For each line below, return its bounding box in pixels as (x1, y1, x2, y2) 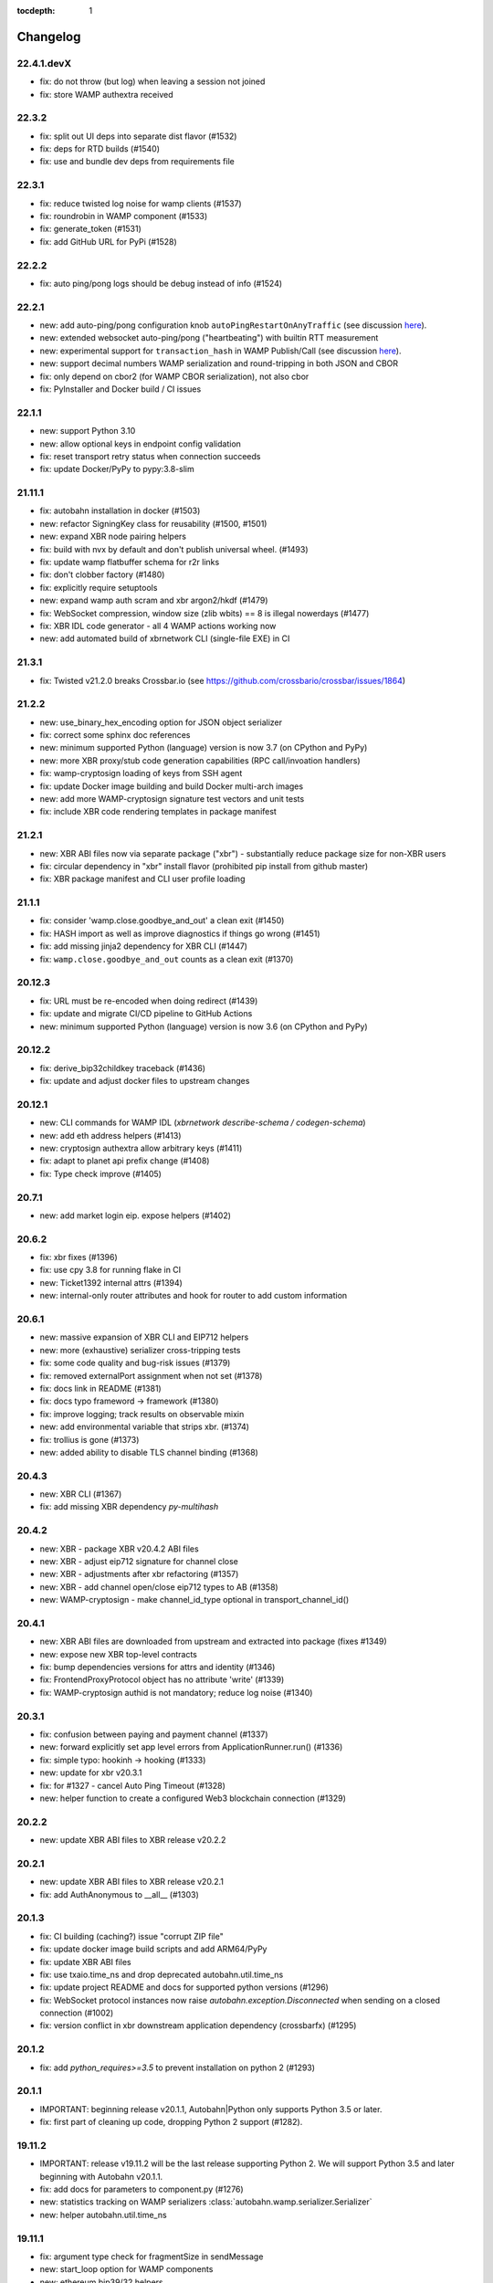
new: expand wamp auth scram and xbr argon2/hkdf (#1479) (39, 594, 268, 606)
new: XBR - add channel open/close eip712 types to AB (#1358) (39, 1581, 278, 1593)
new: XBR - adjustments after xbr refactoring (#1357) (39, 1569, 239, 1580)
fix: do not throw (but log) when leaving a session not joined (39, 76, 266, 87)
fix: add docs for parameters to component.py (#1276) (39, 2183, 244, 2195)
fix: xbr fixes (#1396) (39, 1252, 118, 1263)
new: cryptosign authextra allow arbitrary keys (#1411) (39, 1142, 243, 1153)
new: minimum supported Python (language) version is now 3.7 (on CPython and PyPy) (39, 742, 368, 753)
